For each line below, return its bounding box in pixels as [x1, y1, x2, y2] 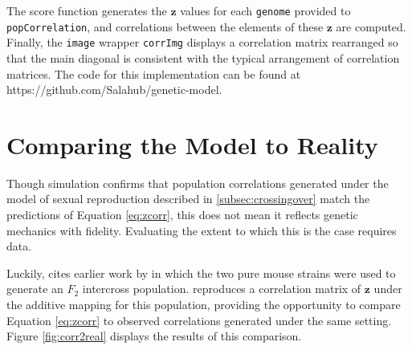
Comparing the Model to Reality [6, 128, 378, 161]
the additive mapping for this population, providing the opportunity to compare [6, 296, 401, 313]
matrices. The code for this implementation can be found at [6, 65, 301, 82]
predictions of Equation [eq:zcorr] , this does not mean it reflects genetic [6, 206, 358, 223]
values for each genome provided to [180, 2, 351, 18]
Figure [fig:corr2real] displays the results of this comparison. [6, 328, 302, 344]
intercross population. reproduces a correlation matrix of [82, 280, 361, 297]
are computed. [336, 18, 406, 35]
